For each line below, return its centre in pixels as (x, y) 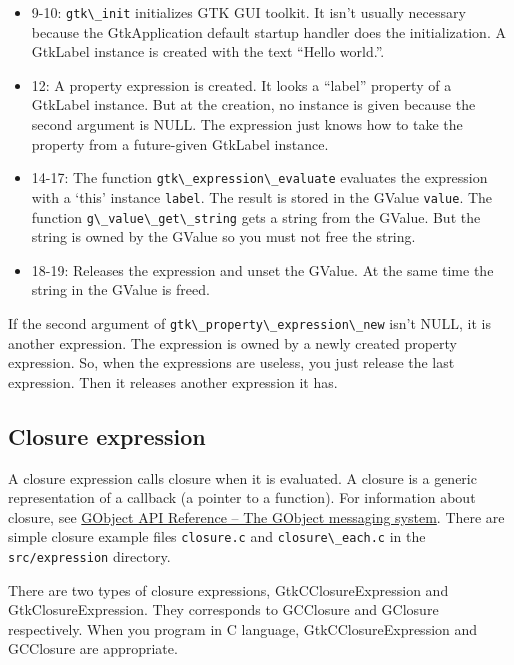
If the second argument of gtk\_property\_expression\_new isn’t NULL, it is (249, 322)
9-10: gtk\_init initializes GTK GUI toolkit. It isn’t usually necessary (248, 12)
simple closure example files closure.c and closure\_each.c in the (217, 536)
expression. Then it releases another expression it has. (173, 381)
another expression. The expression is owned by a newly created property (232, 342)
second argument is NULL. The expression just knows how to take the (247, 124)
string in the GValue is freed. (120, 289)
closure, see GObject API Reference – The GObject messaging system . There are (256, 516)
